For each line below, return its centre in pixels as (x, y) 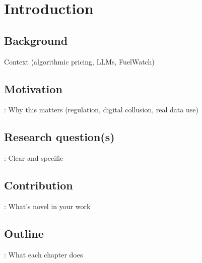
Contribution (39, 185)
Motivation (33, 88)
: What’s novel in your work (47, 206)
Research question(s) (59, 137)
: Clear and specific (34, 158)
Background (36, 40)
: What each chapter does (44, 254)
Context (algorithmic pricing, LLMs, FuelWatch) (79, 61)
